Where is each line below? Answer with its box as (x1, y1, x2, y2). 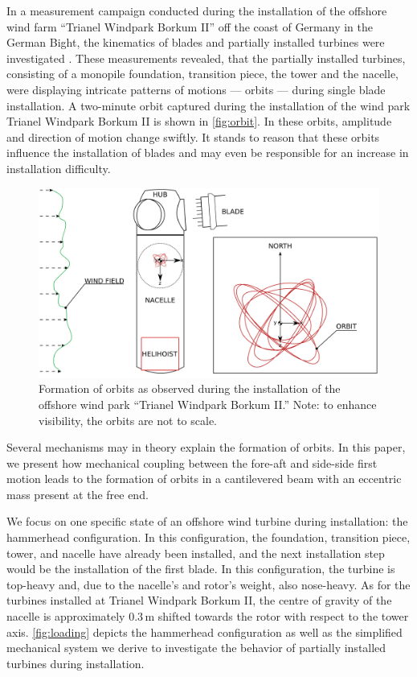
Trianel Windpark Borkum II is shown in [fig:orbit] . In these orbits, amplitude (6, 113, 392, 130)
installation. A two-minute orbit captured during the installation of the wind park (6, 97, 411, 114)
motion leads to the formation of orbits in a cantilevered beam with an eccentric (6, 470, 402, 487)
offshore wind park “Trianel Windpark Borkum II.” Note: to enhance (39, 395, 377, 412)
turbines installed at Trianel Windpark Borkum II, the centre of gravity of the (6, 592, 392, 609)
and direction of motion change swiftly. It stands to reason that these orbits (6, 128, 380, 145)
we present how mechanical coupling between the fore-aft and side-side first (6, 454, 378, 471)
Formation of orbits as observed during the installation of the (39, 380, 341, 397)
